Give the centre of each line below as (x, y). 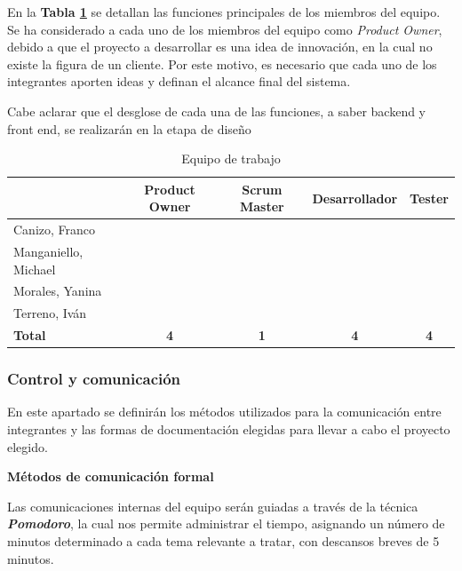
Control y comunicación (94, 379)
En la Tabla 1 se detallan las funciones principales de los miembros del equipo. (224, 12)
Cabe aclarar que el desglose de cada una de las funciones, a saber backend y (217, 111)
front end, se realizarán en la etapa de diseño (129, 128)
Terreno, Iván (50, 313)
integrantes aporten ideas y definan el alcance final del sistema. (179, 81)
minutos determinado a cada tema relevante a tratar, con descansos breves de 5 (223, 541)
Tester (429, 198)
